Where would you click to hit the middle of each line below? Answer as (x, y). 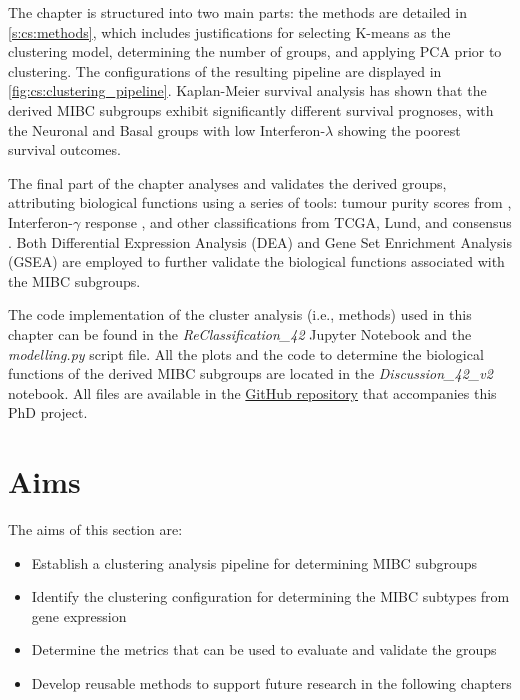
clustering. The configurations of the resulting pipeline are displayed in (225, 70)
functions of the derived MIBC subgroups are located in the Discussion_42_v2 (250, 373)
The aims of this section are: (95, 529)
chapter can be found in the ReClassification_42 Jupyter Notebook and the (240, 333)
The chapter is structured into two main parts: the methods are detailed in (237, 12)
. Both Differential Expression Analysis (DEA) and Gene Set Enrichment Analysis (260, 241)
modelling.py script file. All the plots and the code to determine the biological (246, 353)
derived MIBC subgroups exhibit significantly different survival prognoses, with (251, 109)
